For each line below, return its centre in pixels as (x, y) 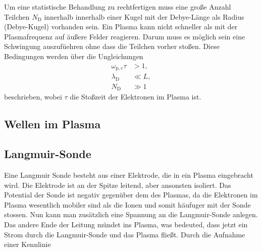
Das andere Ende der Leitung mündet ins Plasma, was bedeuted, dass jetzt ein (126, 224)
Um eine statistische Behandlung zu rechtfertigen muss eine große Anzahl (118, 7)
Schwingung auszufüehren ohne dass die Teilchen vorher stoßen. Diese (112, 46)
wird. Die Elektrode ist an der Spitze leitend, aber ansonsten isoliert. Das (118, 185)
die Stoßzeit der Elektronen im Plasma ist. (136, 97)
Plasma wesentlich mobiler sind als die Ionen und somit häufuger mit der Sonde (127, 204)
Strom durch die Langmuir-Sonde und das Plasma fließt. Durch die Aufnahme (125, 234)
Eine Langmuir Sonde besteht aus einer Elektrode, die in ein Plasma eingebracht (129, 174)
